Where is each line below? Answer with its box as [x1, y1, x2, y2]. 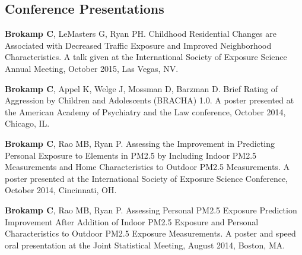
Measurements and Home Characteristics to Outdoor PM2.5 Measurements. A [5, 160, 290, 173]
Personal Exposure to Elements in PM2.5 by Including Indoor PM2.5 [5, 149, 257, 161]
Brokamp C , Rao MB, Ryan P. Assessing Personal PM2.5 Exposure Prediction [5, 203, 297, 216]
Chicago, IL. [5, 117, 50, 130]
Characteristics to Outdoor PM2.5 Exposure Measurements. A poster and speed [5, 227, 296, 240]
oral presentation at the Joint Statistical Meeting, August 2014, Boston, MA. [5, 238, 285, 251]
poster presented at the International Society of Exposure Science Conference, [5, 172, 288, 184]
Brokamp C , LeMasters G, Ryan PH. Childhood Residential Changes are [5, 27, 276, 40]
